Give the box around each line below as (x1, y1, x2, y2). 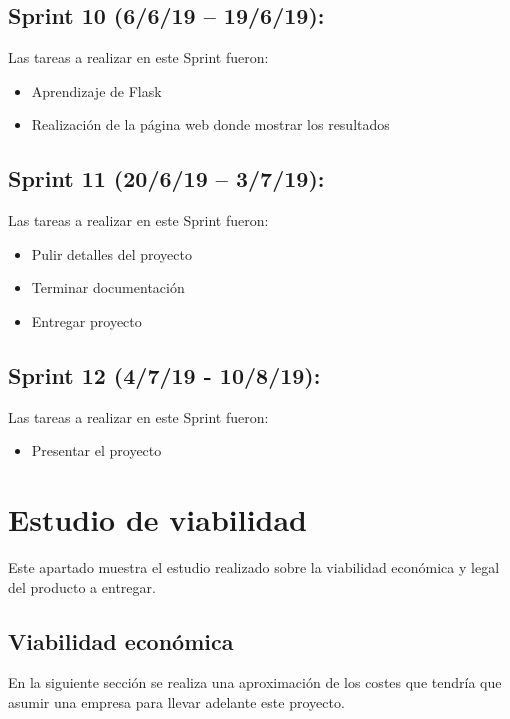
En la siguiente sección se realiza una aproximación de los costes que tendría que (8, 672, 502, 693)
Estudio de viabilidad (8, 499, 308, 540)
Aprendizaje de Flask (31, 80, 162, 101)
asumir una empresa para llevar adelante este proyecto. (8, 692, 345, 713)
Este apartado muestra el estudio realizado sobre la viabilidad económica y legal (8, 557, 500, 578)
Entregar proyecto (31, 310, 142, 331)
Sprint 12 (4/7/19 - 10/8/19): (8, 359, 321, 390)
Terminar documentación (31, 277, 185, 298)
